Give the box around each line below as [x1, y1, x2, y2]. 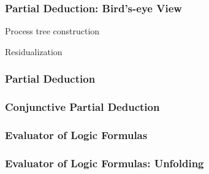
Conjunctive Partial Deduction [5, 99, 160, 115]
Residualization [5, 45, 63, 58]
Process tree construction [5, 25, 100, 37]
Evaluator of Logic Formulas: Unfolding [5, 155, 204, 170]
